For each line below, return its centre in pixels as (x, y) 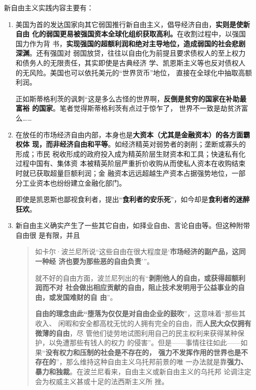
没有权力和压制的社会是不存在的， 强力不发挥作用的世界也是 (143, 352)
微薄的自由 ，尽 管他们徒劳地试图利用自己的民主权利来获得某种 (136, 333)
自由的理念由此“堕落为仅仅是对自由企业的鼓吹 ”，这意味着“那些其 (140, 313)
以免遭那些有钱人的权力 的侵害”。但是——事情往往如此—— (145, 342)
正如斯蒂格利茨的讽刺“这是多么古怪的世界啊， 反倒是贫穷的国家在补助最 (131, 98)
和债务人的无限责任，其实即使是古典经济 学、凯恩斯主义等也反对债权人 (130, 62)
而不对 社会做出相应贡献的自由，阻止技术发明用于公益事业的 (140, 287)
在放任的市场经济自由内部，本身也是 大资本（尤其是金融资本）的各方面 (129, 134)
